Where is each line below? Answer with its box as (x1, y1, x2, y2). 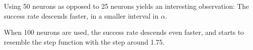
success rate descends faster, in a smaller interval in (4, 10, 159, 21)
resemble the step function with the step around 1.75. (4, 36, 165, 47)
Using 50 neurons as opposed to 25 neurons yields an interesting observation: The (4, 1, 249, 11)
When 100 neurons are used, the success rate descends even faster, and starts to (4, 27, 244, 37)
